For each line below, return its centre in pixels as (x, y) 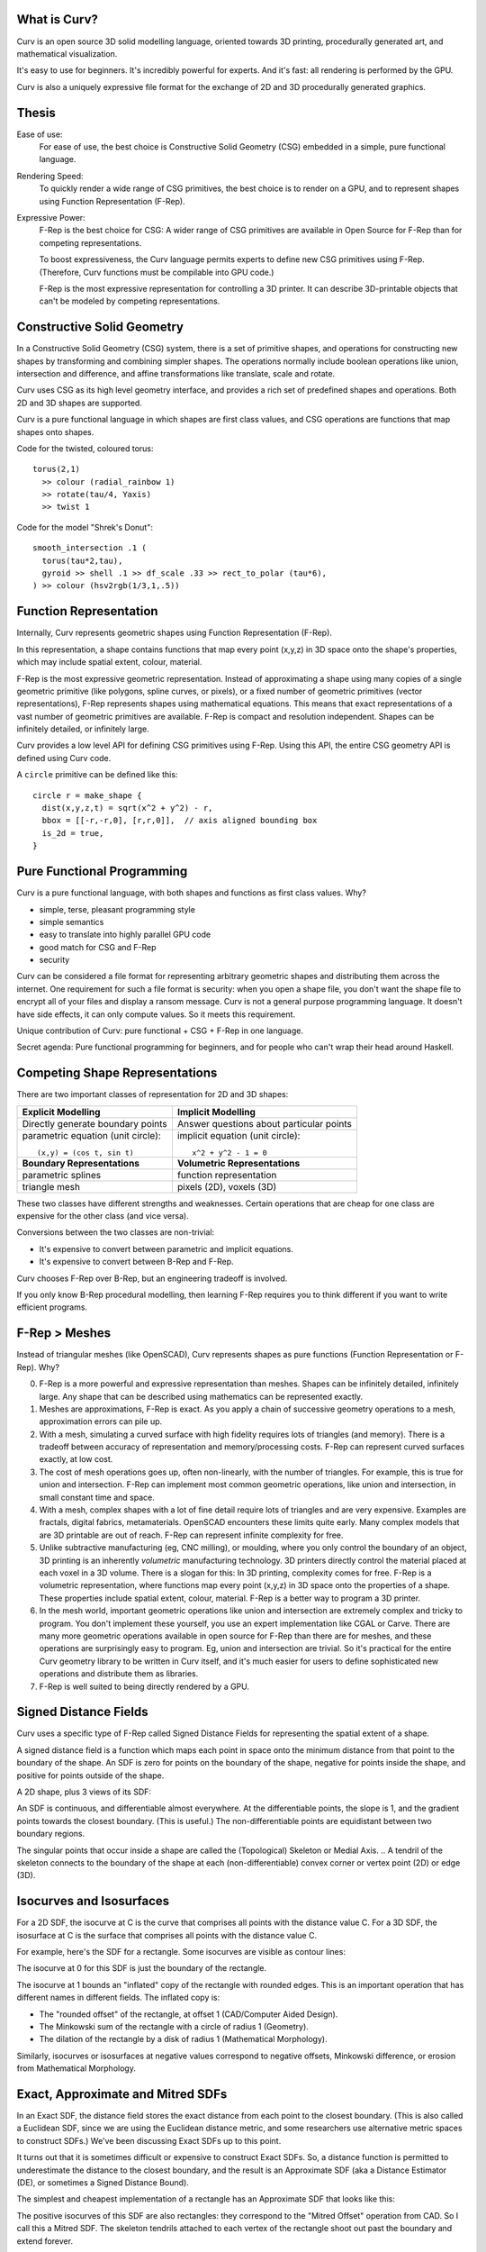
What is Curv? (57, 19)
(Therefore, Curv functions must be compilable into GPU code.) (157, 272)
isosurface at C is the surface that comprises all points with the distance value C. (167, 1935)
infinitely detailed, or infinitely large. (83, 729)
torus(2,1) (57, 469)
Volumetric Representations (238, 1163)
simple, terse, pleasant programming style (117, 909)
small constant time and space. (97, 1497)
